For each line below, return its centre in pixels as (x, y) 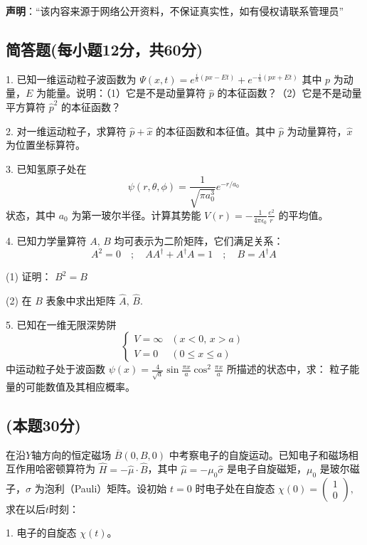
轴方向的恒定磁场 (71, 454)
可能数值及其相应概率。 (80, 387)
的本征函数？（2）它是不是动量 (289, 93)
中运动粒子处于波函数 (55, 369)
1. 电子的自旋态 (41, 533)
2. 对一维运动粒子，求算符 (66, 131)
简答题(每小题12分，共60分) (105, 49)
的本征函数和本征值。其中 (216, 131)
